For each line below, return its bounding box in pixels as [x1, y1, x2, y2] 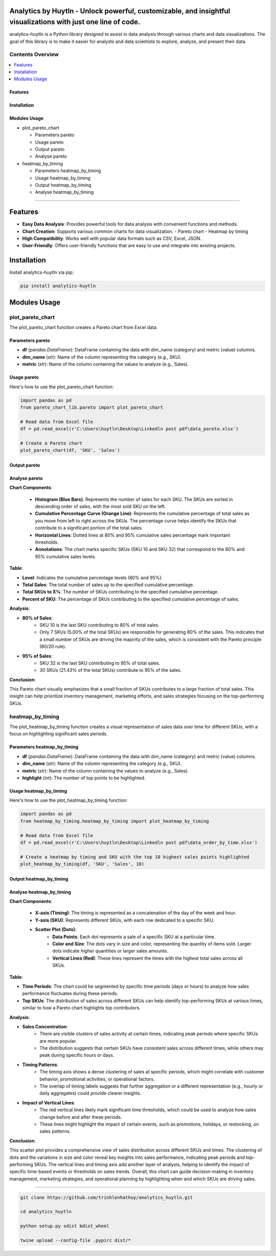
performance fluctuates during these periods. [22, 990, 119, 997]
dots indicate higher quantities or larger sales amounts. [52, 948, 169, 954]
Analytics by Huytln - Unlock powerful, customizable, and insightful [9, 7, 231, 15]
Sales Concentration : [22, 1023, 68, 1029]
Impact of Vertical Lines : [22, 1099, 76, 1106]
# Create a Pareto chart [20, 440, 83, 446]
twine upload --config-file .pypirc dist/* [20, 1238, 131, 1243]
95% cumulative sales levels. [35, 553, 97, 560]
